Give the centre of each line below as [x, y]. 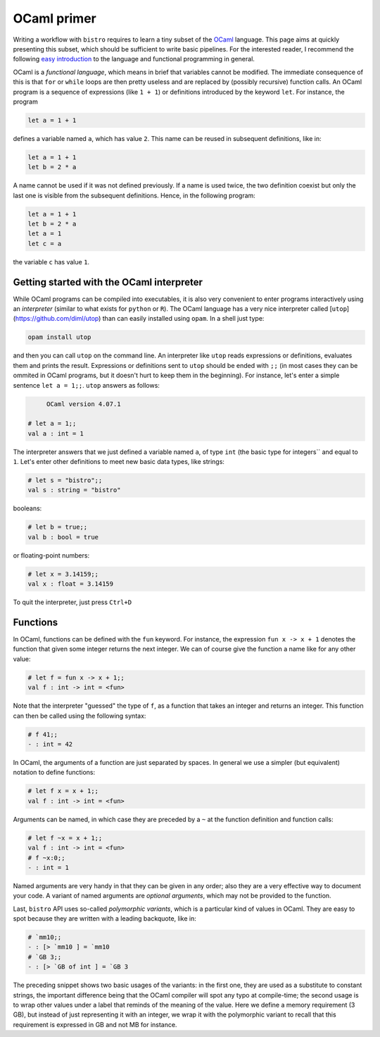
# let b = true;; [58, 527]
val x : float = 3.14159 [71, 584]
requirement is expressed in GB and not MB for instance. [95, 1024]
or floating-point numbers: [51, 555]
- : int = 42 [50, 744]
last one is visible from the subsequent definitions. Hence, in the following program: [134, 195]
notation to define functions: [54, 773]
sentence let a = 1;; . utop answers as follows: [86, 385]
